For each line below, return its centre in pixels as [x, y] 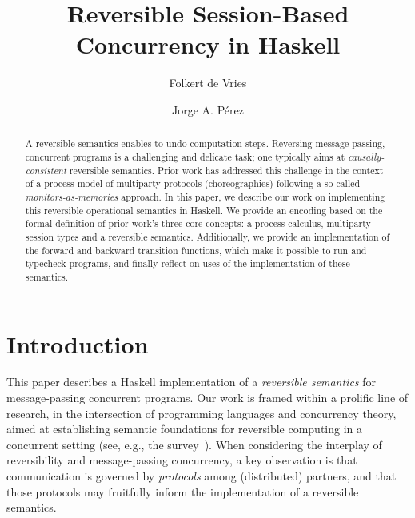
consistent [46, 170]
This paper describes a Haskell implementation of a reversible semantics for [191, 382]
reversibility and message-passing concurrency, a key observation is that [182, 460]
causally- [366, 156]
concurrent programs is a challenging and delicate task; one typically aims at [185, 156]
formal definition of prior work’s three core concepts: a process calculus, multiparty [198, 223]
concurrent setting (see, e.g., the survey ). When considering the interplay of [194, 444]
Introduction [78, 343]
